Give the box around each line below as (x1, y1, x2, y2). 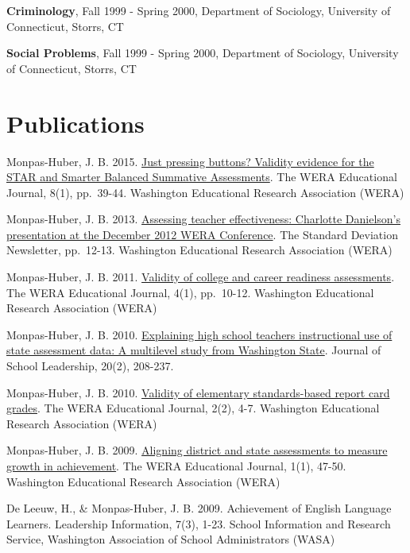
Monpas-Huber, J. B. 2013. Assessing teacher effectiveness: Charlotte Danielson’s (6, 211, 401, 227)
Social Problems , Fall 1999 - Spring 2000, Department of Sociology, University (6, 44, 399, 61)
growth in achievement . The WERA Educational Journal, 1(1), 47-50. (6, 458, 346, 474)
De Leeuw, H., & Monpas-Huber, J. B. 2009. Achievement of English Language (6, 500, 392, 516)
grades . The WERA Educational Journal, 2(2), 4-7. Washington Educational (6, 400, 380, 416)
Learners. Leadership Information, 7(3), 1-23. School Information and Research (6, 515, 391, 532)
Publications (6, 106, 145, 139)
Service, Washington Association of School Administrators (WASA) (6, 531, 335, 547)
